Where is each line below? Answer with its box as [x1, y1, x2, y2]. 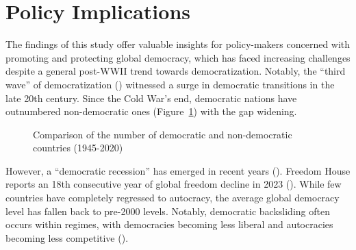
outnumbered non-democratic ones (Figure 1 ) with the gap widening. [5, 104, 297, 118]
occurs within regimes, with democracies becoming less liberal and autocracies [5, 217, 333, 232]
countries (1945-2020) [33, 140, 123, 155]
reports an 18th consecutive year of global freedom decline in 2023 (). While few [5, 177, 342, 191]
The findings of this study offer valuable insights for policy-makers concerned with [5, 37, 351, 51]
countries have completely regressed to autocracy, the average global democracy [5, 190, 340, 205]
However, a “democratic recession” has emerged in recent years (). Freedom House [5, 163, 351, 177]
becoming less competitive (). [5, 230, 129, 245]
